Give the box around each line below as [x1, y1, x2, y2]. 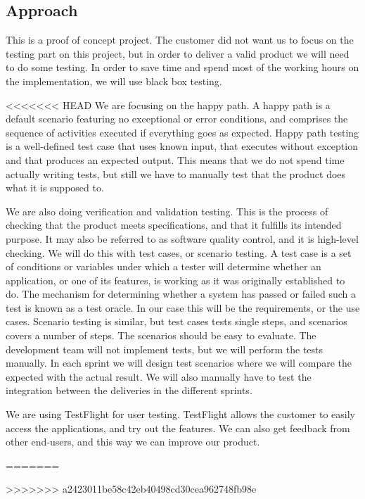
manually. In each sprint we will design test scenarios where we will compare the [6, 355, 352, 370]
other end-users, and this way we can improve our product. [6, 434, 260, 449]
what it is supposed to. [6, 180, 104, 195]
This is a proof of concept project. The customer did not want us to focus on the [6, 32, 354, 47]
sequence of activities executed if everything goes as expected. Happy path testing [6, 125, 359, 139]
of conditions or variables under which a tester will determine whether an [6, 259, 321, 274]
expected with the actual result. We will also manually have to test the [6, 369, 312, 384]
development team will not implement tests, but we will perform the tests [6, 341, 324, 356]
